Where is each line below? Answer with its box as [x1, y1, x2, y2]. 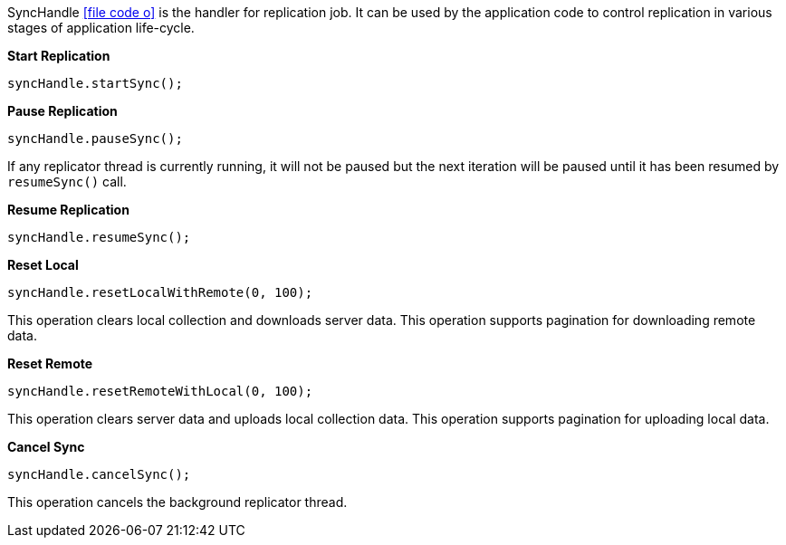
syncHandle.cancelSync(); [7, 467, 191, 482]
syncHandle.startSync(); [7, 76, 183, 91]
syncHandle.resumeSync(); [7, 230, 191, 244]
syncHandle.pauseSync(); [7, 131, 183, 146]
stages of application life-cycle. [7, 20, 195, 35]
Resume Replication [7, 202, 129, 217]
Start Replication [7, 48, 110, 63]
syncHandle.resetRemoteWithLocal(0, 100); [7, 384, 313, 398]
